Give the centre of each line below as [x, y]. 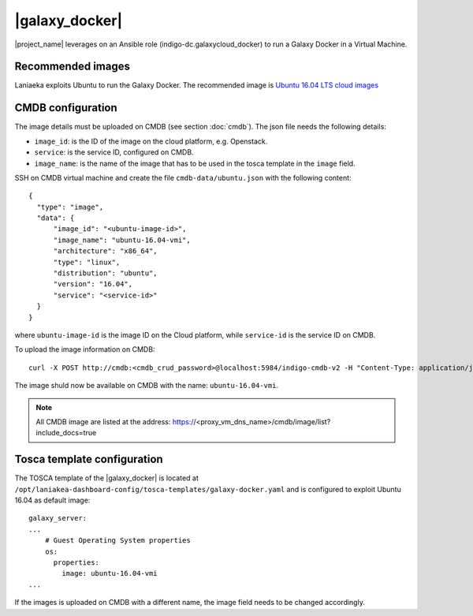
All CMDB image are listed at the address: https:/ [115, 421]
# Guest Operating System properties [117, 541]
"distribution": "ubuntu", [105, 273]
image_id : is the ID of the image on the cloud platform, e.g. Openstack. [151, 141]
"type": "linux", [87, 262]
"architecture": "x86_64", [105, 251]
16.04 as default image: [52, 500]
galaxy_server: [58, 518]
